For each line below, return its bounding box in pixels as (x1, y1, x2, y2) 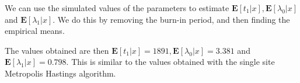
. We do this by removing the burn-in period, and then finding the (53, 13, 290, 25)
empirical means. (5, 25, 65, 37)
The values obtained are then (5, 44, 109, 56)
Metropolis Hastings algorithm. (5, 67, 116, 79)
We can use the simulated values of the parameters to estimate (5, 2, 229, 13)
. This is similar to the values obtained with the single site (66, 56, 275, 68)
